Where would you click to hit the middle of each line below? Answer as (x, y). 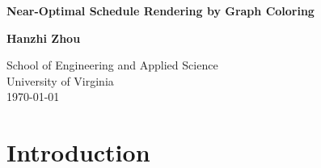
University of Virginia (60, 80)
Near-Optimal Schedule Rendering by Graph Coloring (160, 10)
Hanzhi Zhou (44, 38)
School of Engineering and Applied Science (112, 65)
